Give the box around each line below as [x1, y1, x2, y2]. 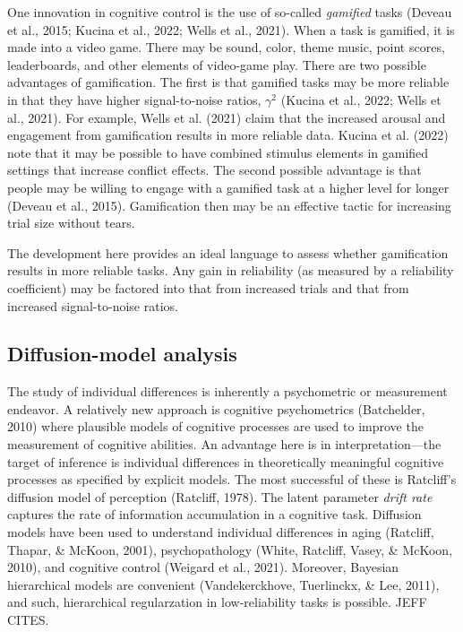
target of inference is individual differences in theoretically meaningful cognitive [7, 452, 444, 471]
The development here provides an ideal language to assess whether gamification [7, 243, 449, 262]
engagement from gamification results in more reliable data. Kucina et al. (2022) [7, 126, 449, 144]
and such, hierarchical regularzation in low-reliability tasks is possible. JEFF [7, 593, 427, 611]
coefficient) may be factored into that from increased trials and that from [7, 278, 409, 297]
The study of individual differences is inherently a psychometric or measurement [7, 382, 448, 401]
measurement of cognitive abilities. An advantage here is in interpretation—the [7, 435, 442, 454]
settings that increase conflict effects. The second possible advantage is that [7, 160, 422, 179]
